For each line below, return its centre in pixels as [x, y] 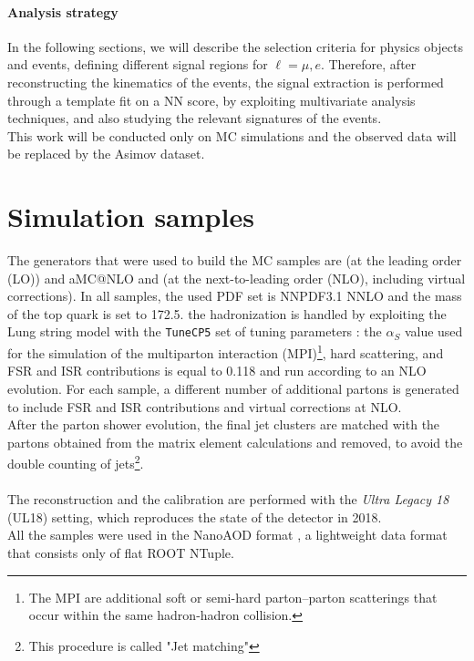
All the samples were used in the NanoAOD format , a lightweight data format [227, 535]
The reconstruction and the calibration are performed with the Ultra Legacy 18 [228, 499]
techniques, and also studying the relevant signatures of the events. [195, 118]
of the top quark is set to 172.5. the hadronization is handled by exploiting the [227, 313]
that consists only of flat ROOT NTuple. [121, 552]
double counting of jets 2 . [76, 462]
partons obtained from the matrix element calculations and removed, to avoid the [235, 442]
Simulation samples [131, 217]
